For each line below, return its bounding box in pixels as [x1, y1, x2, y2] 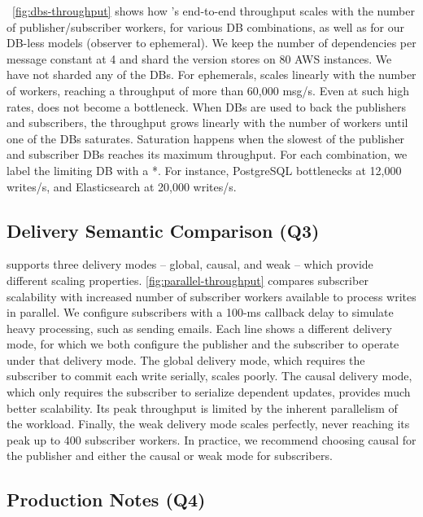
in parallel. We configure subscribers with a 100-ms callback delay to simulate [7, 304, 394, 321]
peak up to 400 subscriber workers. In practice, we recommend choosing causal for [7, 431, 416, 448]
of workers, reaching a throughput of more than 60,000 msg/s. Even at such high [7, 81, 409, 99]
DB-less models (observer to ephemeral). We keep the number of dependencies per [7, 34, 416, 51]
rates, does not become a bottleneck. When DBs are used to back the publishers [7, 98, 406, 115]
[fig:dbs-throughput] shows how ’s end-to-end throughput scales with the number [12, 2, 415, 19]
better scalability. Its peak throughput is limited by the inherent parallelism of [7, 399, 398, 416]
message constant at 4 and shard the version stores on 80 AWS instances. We [7, 50, 392, 67]
